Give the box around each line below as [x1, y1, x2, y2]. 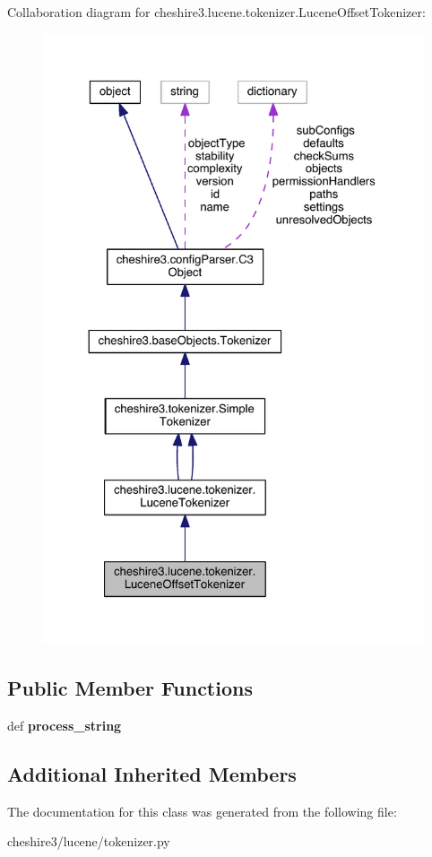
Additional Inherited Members [7, 759, 297, 787]
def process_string [7, 715, 122, 734]
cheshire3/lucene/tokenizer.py [7, 832, 170, 851]
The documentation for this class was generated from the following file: [7, 801, 397, 820]
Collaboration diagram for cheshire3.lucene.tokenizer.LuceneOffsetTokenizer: [7, 3, 426, 21]
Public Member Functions [7, 674, 253, 702]
